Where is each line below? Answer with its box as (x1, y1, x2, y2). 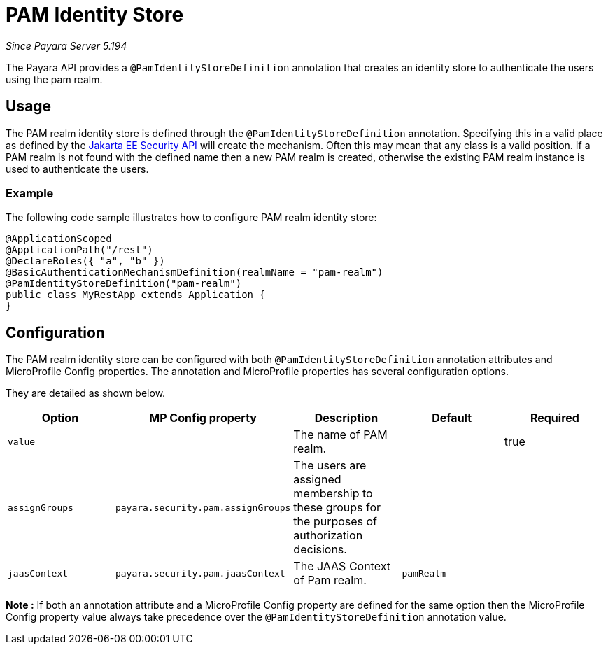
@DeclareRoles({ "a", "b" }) (6, 255, 165, 267)
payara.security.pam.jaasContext (115, 567, 285, 579)
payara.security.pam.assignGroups (115, 502, 291, 513)
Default (432, 411, 472, 425)
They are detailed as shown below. (6, 387, 166, 400)
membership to (293, 486, 373, 501)
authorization (293, 528, 363, 543)
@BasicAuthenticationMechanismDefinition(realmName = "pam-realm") (6, 267, 383, 278)
